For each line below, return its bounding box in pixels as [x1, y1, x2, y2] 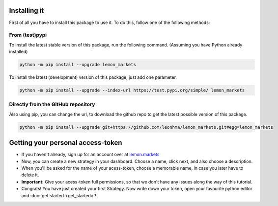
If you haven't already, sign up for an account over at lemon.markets [21, 152, 160, 158]
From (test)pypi [9, 32, 47, 39]
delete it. [21, 172, 39, 178]
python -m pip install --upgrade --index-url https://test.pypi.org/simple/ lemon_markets [19, 88, 245, 93]
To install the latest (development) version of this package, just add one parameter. [9, 74, 177, 80]
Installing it [9, 6, 44, 15]
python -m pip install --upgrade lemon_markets [19, 62, 136, 68]
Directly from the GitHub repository [9, 101, 95, 108]
